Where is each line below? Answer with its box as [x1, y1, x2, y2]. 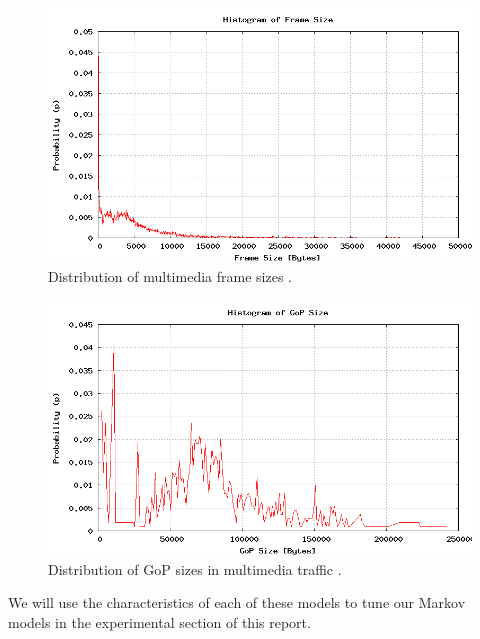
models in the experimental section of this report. [8, 611, 311, 632]
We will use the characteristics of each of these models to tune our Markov [8, 592, 466, 613]
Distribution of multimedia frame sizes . [48, 265, 292, 286]
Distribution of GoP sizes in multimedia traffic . [48, 558, 342, 579]
